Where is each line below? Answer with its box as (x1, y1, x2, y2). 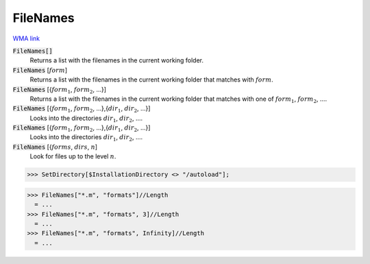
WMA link (12, 34, 40, 43)
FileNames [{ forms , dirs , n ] (12, 143, 98, 151)
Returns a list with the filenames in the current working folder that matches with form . (29, 75, 273, 84)
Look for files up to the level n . (29, 152, 116, 160)
